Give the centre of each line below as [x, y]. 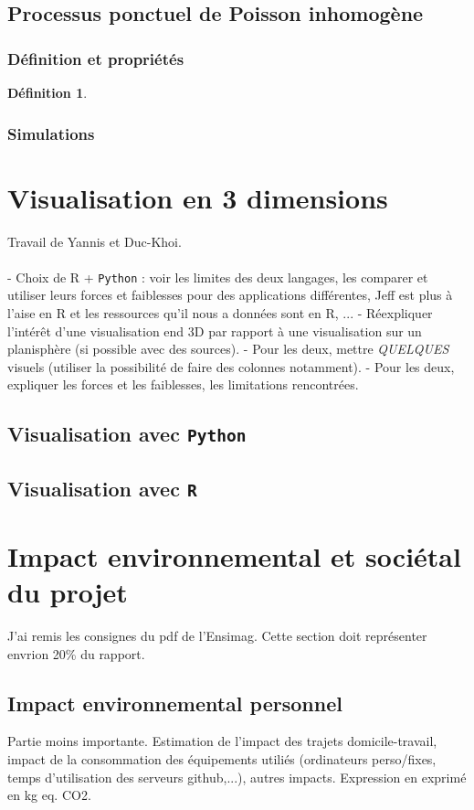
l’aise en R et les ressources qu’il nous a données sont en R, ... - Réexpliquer [220, 313]
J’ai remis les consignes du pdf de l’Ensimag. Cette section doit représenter [217, 635]
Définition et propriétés [96, 58]
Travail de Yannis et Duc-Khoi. [95, 241]
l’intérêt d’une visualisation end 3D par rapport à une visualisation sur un [215, 330]
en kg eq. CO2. [49, 795]
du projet [68, 592]
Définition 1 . [47, 92]
